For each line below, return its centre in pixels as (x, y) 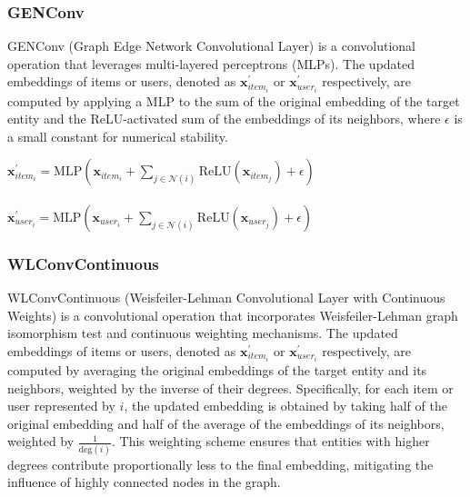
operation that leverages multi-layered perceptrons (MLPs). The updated (211, 63)
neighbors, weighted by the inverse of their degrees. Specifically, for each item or (230, 388)
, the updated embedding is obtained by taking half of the (285, 406)
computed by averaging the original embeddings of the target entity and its (217, 369)
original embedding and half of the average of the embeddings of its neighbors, (226, 423)
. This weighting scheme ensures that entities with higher (271, 441)
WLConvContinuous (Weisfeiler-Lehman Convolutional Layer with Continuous (226, 298)
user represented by (61, 406)
